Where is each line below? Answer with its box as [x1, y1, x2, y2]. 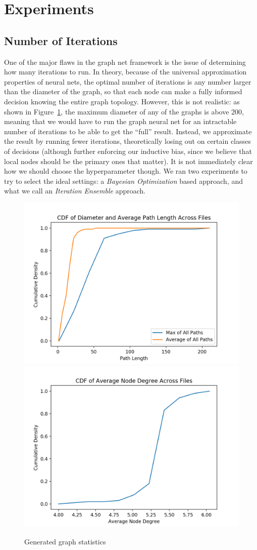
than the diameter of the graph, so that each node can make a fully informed [4, 86, 242, 97]
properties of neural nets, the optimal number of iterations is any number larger [4, 76, 251, 87]
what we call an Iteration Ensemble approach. [4, 185, 146, 196]
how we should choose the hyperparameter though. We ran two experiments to [4, 166, 247, 176]
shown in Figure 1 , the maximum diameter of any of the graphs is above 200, [4, 106, 244, 116]
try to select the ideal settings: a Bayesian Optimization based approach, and [4, 175, 243, 186]
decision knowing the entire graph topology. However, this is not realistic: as [4, 96, 240, 106]
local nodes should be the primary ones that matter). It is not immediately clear [4, 155, 253, 166]
